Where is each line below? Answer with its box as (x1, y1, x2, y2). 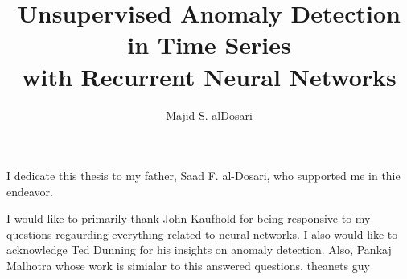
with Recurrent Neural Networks (22, 59, 397, 92)
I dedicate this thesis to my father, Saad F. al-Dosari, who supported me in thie (6, 167, 401, 184)
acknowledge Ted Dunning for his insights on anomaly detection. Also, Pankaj (6, 241, 392, 258)
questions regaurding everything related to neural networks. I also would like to (6, 225, 398, 242)
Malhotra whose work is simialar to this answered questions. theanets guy (6, 257, 370, 274)
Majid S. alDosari (166, 106, 253, 123)
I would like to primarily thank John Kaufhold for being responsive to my (6, 210, 371, 227)
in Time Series (127, 28, 291, 61)
